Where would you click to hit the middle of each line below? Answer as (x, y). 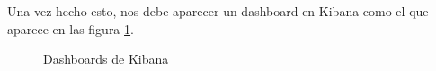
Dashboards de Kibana (106, 59)
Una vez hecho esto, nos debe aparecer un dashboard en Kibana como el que (218, 11)
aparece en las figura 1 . (71, 28)
